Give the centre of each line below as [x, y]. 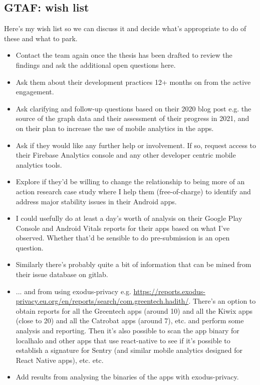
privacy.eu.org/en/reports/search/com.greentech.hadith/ [102, 301]
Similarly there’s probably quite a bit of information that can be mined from [134, 264]
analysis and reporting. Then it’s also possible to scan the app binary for [127, 331]
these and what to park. [41, 38]
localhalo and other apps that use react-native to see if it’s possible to [123, 340]
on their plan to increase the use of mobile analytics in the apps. [115, 128]
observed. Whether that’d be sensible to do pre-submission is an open [123, 238]
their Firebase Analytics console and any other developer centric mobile [126, 155]
